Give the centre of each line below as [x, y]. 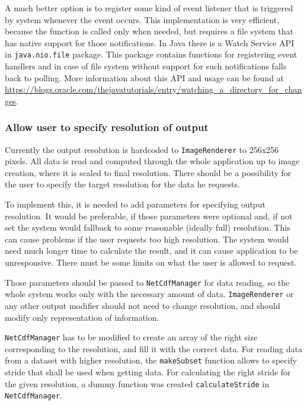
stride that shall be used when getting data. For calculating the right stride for [148, 372]
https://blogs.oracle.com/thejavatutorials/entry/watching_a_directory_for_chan [153, 89]
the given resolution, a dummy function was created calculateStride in [137, 383]
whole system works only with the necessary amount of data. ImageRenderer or [149, 294]
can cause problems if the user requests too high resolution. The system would [147, 239]
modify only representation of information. [82, 317]
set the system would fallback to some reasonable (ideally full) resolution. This [148, 227]
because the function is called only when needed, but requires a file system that [149, 31]
